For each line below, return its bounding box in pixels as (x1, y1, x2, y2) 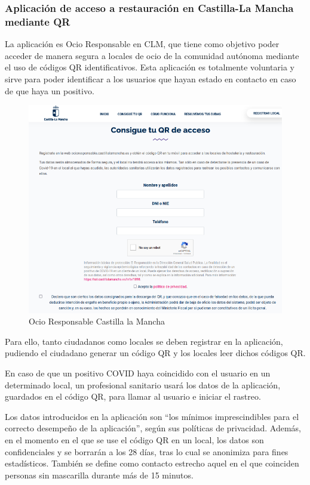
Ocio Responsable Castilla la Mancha (29, 315, 165, 328)
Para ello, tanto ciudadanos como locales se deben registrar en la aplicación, (5, 335, 283, 347)
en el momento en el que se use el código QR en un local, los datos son (5, 434, 264, 446)
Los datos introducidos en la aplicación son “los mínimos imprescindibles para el (5, 410, 299, 422)
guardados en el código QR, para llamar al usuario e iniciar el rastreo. (5, 390, 261, 403)
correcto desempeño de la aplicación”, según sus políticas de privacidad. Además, (5, 422, 301, 434)
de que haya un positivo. (5, 84, 94, 97)
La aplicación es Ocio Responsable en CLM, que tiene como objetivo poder (5, 38, 280, 50)
